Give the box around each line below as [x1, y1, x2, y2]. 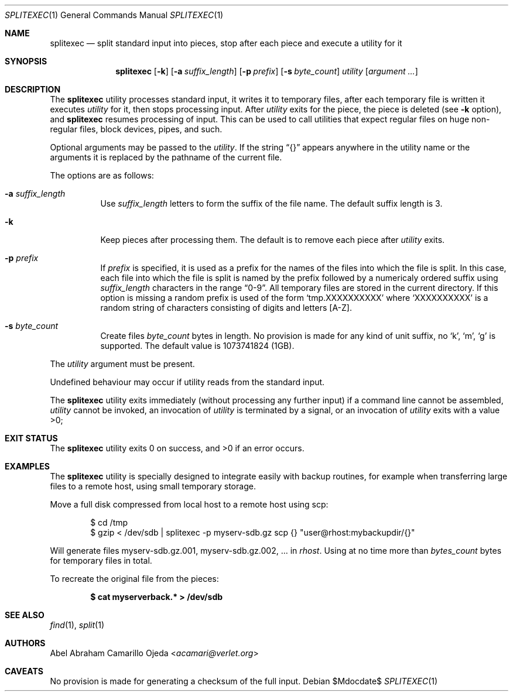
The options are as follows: [50, 170, 154, 180]
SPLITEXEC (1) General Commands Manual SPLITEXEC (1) [5, 10, 224, 20]
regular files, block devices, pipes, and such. [50, 124, 223, 134]
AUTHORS [5, 638, 46, 648]
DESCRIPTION [5, 84, 61, 94]
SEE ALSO [5, 610, 45, 620]
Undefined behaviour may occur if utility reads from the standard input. [50, 377, 325, 387]
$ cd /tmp [90, 517, 128, 527]
